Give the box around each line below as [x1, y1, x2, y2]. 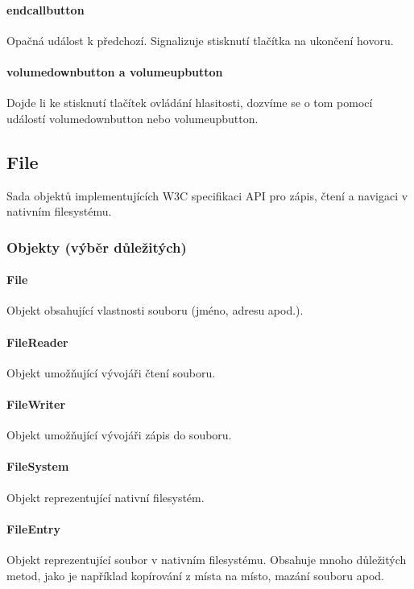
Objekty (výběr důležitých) [6, 237, 187, 257]
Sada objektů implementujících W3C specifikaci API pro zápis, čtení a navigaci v [6, 187, 408, 204]
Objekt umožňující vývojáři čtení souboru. [6, 364, 216, 381]
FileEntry [6, 520, 60, 537]
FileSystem [6, 458, 69, 475]
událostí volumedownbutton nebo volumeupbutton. [6, 109, 259, 126]
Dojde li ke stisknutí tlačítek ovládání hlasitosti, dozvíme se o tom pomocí [6, 94, 373, 111]
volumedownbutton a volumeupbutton [6, 63, 223, 80]
